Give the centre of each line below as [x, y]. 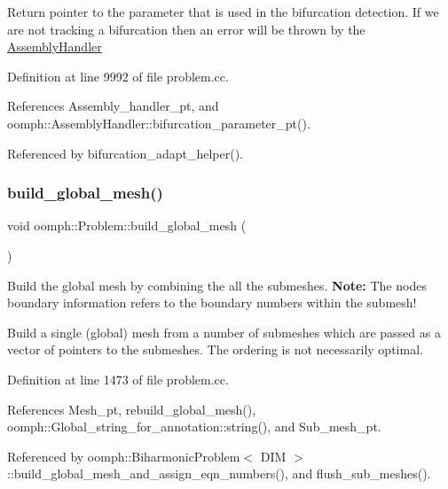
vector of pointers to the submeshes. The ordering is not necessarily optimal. [215, 349]
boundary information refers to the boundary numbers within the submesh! [212, 303]
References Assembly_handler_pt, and [113, 106]
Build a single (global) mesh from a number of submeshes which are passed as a [224, 332]
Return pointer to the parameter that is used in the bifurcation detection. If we [223, 12]
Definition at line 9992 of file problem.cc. [118, 76]
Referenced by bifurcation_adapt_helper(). [125, 153]
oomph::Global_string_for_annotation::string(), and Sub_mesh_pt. [194, 427]
